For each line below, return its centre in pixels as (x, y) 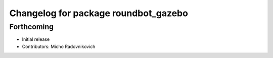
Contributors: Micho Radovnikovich (59, 46)
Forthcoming (32, 27)
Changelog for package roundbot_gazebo (99, 13)
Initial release (36, 39)
